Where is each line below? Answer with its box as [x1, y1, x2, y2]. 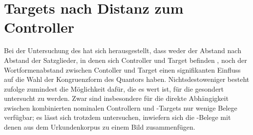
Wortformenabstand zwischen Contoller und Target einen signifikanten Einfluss [4, 64, 241, 75]
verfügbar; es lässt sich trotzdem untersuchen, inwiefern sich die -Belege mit [4, 112, 231, 122]
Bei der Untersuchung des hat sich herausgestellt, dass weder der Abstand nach [4, 45, 241, 56]
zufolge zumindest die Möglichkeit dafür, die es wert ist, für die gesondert [4, 83, 224, 94]
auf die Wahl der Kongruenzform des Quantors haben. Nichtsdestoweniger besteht [4, 74, 250, 84]
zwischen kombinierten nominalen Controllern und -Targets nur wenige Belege [4, 102, 237, 113]
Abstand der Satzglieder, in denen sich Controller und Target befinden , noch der [4, 55, 247, 65]
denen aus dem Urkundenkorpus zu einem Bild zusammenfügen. [4, 122, 195, 132]
